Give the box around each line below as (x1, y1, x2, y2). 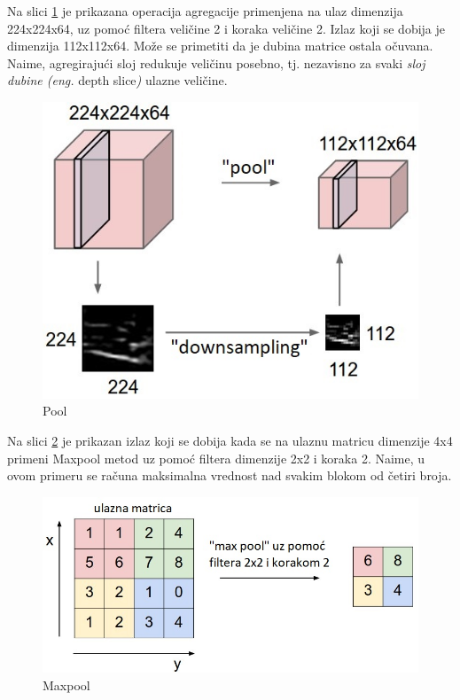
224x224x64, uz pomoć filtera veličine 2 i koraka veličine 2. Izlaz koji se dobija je (7, 19, 446, 37)
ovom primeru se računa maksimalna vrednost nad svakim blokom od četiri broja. (7, 466, 452, 485)
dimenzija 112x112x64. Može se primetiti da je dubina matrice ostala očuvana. (7, 36, 433, 55)
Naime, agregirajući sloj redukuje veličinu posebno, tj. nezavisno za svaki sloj (7, 53, 425, 72)
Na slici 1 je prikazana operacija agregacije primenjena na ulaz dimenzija (7, 2, 403, 19)
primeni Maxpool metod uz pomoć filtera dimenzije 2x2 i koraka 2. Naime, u (7, 448, 425, 467)
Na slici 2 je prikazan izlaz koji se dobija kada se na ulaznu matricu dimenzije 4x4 (7, 432, 453, 450)
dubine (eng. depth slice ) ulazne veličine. (7, 71, 228, 89)
